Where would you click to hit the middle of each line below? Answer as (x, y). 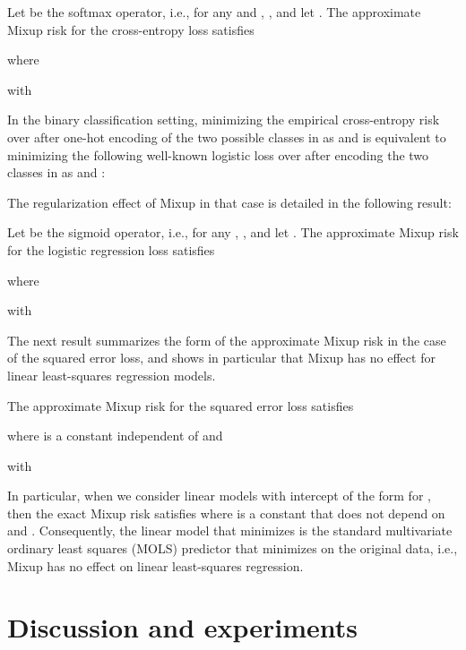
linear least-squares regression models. (112, 375)
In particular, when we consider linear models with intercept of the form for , (219, 496)
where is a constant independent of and (115, 436)
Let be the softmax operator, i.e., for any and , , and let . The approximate (214, 12)
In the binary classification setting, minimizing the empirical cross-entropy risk (224, 120)
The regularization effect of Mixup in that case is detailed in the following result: (229, 202)
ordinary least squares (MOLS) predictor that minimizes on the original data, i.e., (233, 548)
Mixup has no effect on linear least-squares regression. (155, 565)
